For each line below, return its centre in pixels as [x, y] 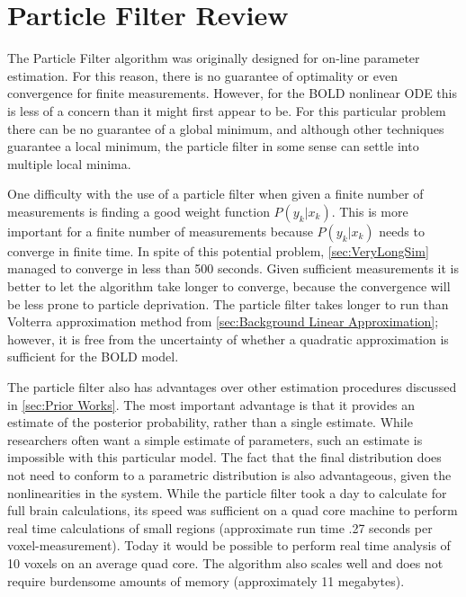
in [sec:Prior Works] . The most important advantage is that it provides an [211, 404]
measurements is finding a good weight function [139, 211]
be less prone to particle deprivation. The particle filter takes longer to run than [228, 303]
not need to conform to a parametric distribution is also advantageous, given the [229, 475]
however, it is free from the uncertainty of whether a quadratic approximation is [228, 339]
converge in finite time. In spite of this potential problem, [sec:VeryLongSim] [218, 250]
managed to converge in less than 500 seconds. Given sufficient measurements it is [233, 268]
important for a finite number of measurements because [160, 231]
